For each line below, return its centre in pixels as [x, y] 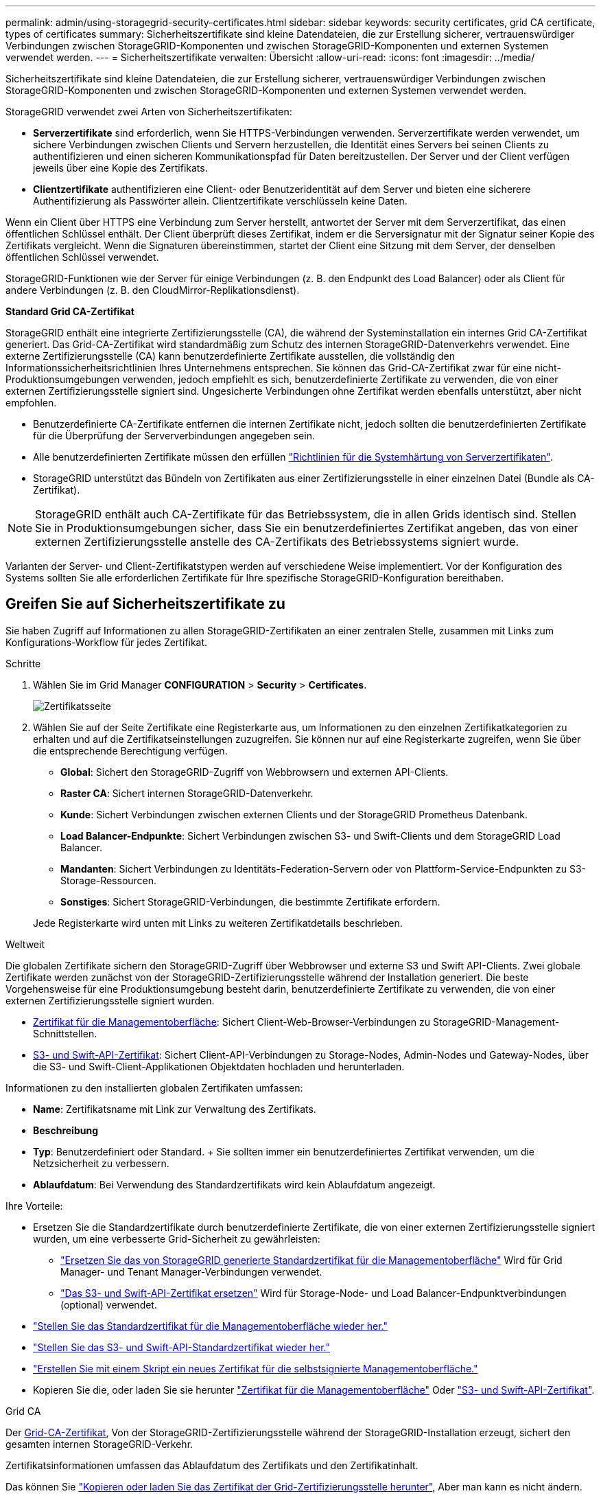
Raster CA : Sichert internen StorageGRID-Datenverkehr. [187, 793]
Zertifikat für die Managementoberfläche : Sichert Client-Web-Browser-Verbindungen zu [232, 1022]
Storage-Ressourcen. [109, 880]
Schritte [23, 663]
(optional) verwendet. [109, 1304]
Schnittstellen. [65, 1033]
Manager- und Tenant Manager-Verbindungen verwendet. [191, 1271]
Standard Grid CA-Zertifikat [70, 311]
